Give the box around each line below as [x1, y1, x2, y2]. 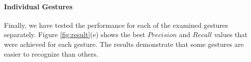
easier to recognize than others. [4, 48, 98, 59]
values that [214, 29, 248, 40]
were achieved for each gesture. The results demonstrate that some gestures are [4, 39, 244, 49]
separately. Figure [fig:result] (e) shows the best [4, 29, 145, 40]
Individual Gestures [4, 1, 73, 11]
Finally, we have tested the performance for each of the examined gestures [4, 20, 228, 30]
